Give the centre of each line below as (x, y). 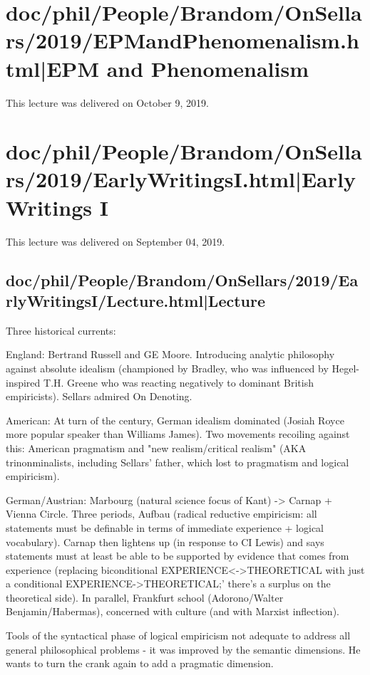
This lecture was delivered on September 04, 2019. (115, 241)
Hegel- (345, 368)
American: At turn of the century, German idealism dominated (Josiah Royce (175, 420)
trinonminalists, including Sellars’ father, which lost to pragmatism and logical (178, 462)
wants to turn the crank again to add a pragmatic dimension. (140, 663)
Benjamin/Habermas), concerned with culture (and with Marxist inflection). (173, 611)
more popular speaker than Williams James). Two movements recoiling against (178, 434)
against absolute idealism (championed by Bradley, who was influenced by (167, 368)
